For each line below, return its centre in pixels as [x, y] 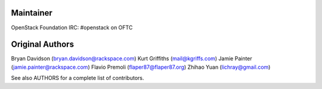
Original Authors [43, 44]
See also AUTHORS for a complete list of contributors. [78, 78]
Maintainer [32, 13]
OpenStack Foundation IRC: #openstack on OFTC [72, 27]
